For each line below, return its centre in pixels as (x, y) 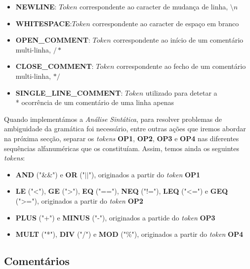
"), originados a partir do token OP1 (145, 174)
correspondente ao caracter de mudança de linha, (154, 6)
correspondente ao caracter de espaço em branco (166, 23)
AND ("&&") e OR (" (50, 174)
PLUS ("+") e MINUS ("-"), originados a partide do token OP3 (115, 217)
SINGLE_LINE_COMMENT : (69, 92)
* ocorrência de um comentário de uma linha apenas (95, 102)
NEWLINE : (36, 6)
